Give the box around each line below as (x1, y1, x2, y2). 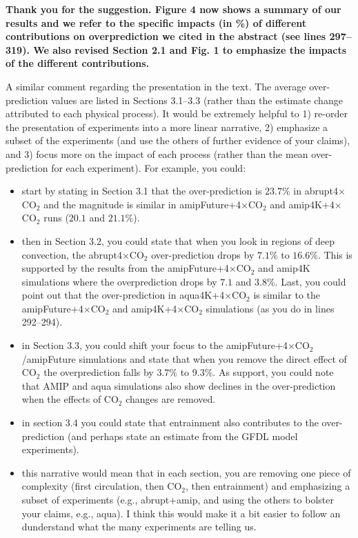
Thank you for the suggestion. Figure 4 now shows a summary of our (6, 2, 341, 16)
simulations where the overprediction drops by (21, 274, 217, 288)
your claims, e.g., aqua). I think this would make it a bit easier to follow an (21, 506, 341, 520)
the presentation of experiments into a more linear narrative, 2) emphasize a (6, 119, 328, 134)
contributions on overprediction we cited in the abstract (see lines (6, 29, 326, 43)
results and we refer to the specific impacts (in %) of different (6, 15, 307, 30)
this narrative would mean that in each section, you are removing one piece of (21, 465, 351, 479)
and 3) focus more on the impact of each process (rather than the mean (6, 146, 308, 161)
